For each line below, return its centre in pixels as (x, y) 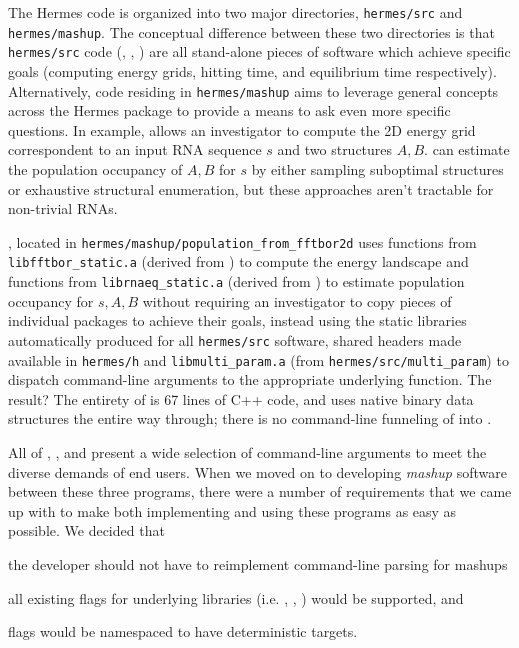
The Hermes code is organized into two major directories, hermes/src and (235, 12)
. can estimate (467, 149)
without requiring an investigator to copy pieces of (297, 300)
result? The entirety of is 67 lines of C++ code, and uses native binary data (241, 398)
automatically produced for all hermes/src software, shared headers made (235, 339)
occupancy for (51, 300)
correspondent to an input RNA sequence (135, 149)
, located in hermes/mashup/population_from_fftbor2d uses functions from (242, 241)
